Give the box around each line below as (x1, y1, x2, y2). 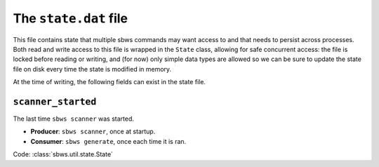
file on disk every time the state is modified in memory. (13, 65, 172, 73)
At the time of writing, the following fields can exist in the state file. (13, 78, 206, 86)
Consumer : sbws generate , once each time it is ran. (30, 137, 187, 145)
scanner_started (13, 95, 97, 107)
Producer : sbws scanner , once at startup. (30, 127, 156, 136)
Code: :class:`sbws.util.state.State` (13, 150, 114, 159)
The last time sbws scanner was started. (13, 114, 135, 123)
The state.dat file (13, 11, 128, 26)
